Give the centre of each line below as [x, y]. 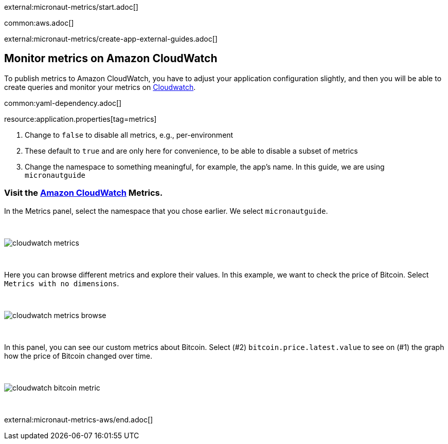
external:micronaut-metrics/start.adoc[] [71, 7]
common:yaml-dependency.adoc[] [63, 103]
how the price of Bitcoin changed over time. [78, 356]
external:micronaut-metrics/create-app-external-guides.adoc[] [111, 39]
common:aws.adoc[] [39, 23]
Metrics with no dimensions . [62, 283]
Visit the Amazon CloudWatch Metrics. [84, 193]
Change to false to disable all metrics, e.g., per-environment [129, 135]
